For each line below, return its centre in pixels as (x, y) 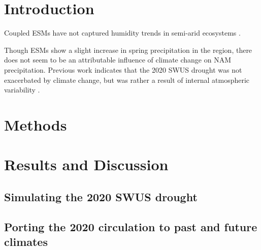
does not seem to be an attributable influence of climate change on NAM (118, 60)
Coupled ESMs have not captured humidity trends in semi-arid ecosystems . (122, 33)
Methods (36, 124)
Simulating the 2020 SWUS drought (101, 196)
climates (26, 241)
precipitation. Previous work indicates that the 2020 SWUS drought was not (123, 69)
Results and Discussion (86, 164)
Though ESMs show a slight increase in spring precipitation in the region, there (128, 50)
